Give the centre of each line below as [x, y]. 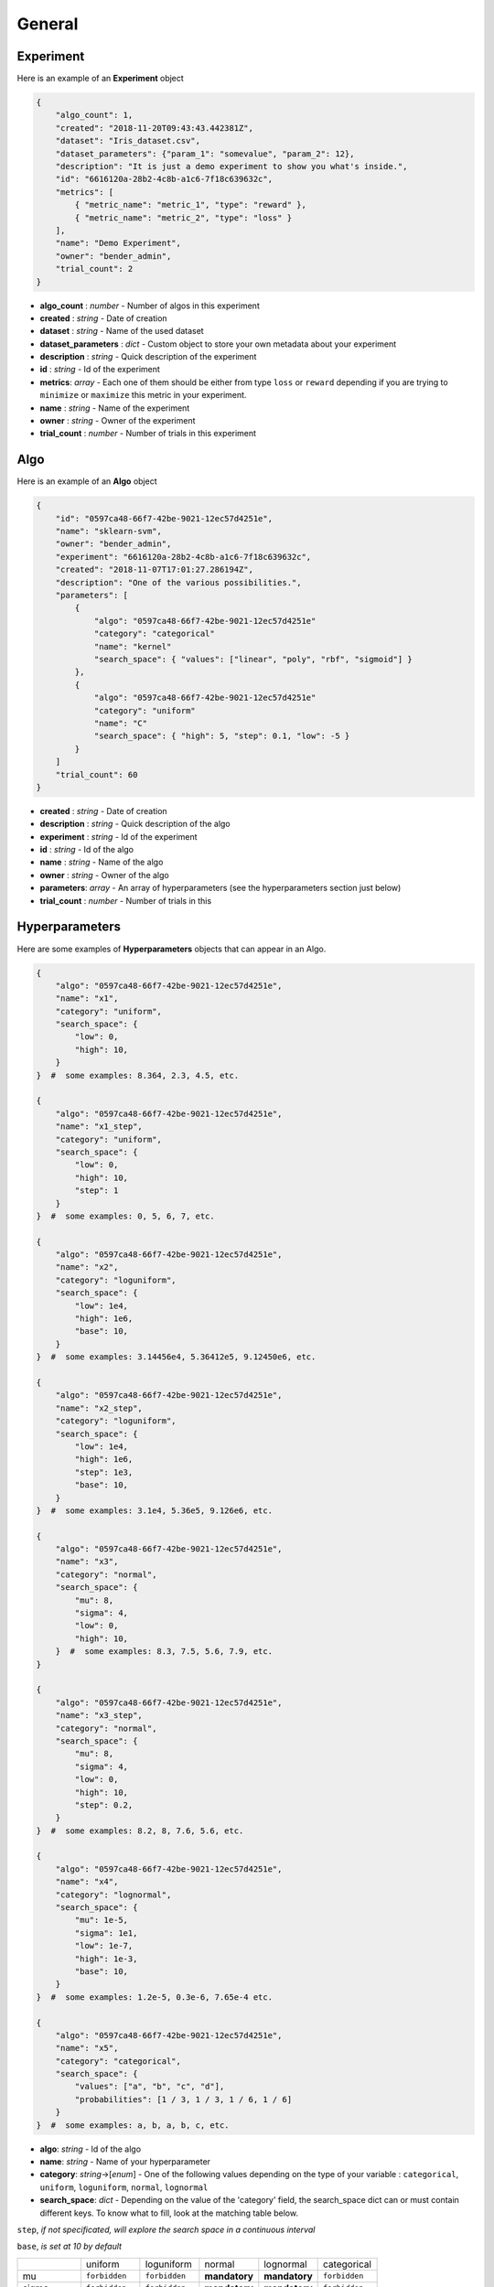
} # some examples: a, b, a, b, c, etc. [133, 2125]
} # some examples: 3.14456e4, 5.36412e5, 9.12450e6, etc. [176, 1357]
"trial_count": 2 [94, 269]
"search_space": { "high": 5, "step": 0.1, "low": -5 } [222, 736]
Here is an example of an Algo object [87, 481]
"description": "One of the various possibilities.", [178, 582]
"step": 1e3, [104, 1472]
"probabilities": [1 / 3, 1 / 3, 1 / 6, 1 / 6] [183, 2099]
